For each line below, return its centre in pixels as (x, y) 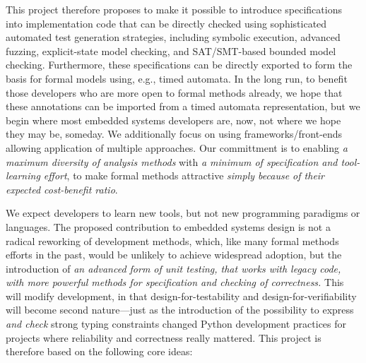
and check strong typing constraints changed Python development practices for (176, 324)
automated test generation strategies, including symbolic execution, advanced (173, 37)
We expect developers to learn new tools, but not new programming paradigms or (183, 213)
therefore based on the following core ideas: (99, 351)
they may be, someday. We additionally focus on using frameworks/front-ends (174, 134)
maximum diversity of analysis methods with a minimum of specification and (172, 161)
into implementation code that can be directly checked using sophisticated (166, 23)
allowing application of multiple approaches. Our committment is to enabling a (177, 147)
